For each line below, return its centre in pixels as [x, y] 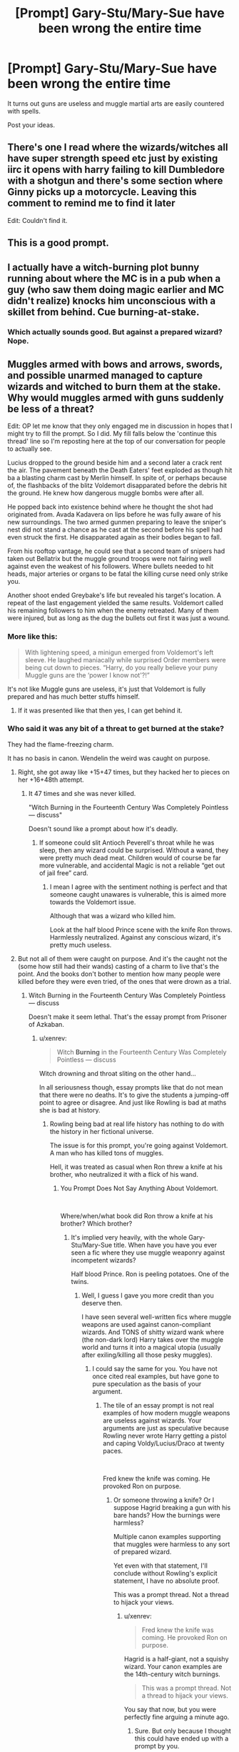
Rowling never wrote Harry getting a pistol [165, 1435]
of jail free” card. [63, 872]
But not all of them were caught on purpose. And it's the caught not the [122, 958]
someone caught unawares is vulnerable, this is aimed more [138, 894]
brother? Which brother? [96, 1223]
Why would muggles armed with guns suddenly [116, 398]
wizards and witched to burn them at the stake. [114, 386]
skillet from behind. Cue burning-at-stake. [103, 312]
